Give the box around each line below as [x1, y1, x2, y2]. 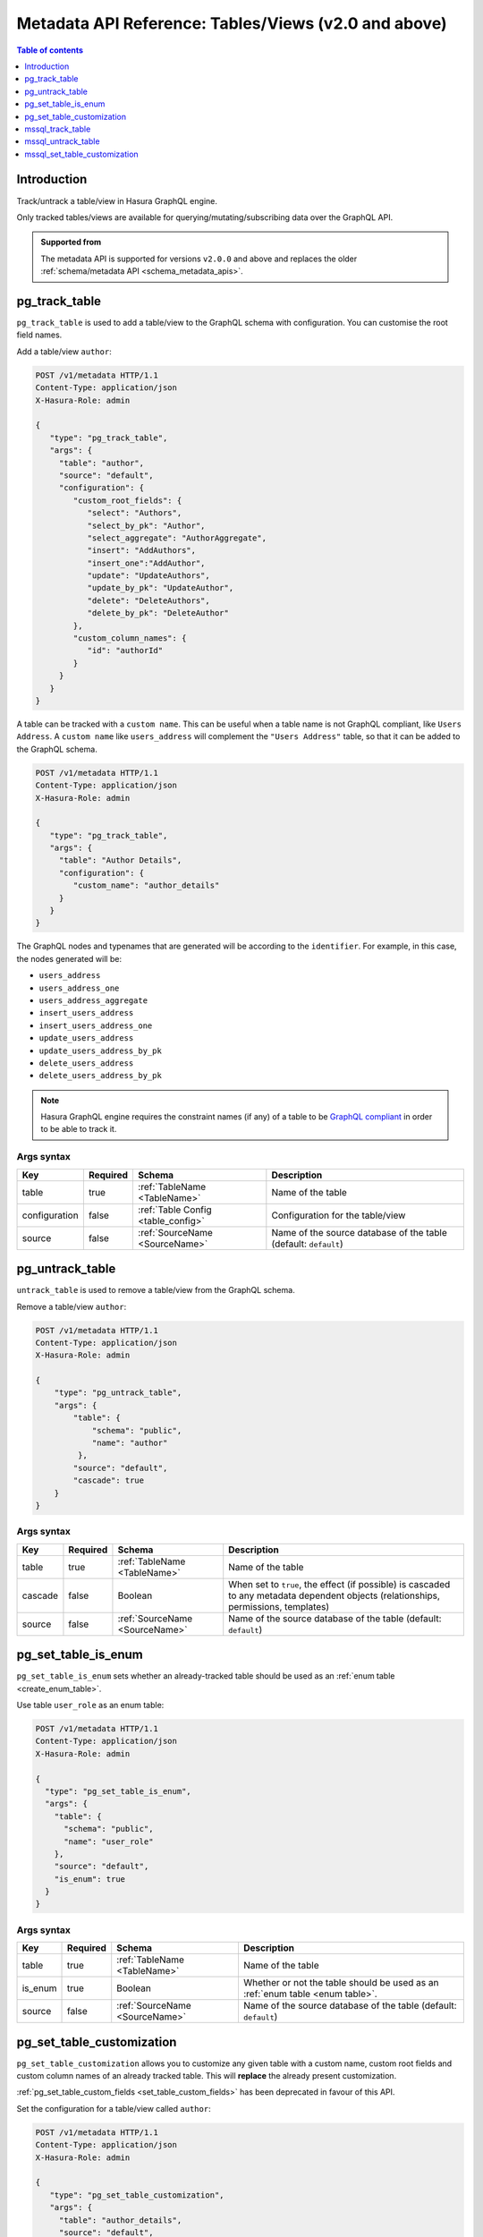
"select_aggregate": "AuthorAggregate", [87, 532, 267, 543]
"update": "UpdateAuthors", [87, 571, 210, 581]
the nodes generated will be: [16, 953, 123, 964]
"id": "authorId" [87, 645, 164, 656]
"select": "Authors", [87, 508, 182, 518]
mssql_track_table [24, 123, 91, 134]
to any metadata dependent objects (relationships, [228, 1589, 440, 1602]
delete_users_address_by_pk [38, 1070, 163, 1081]
